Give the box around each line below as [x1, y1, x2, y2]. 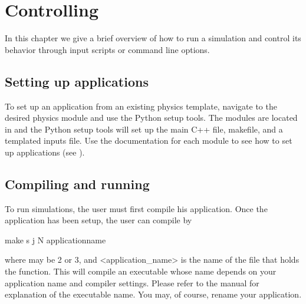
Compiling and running [5, 174, 150, 193]
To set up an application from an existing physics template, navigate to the [5, 100, 277, 112]
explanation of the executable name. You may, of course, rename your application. [5, 288, 302, 300]
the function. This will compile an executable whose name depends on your [5, 265, 277, 277]
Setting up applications [5, 72, 149, 90]
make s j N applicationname [5, 233, 106, 246]
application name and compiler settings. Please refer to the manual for [5, 276, 259, 289]
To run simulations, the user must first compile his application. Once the [5, 202, 268, 214]
